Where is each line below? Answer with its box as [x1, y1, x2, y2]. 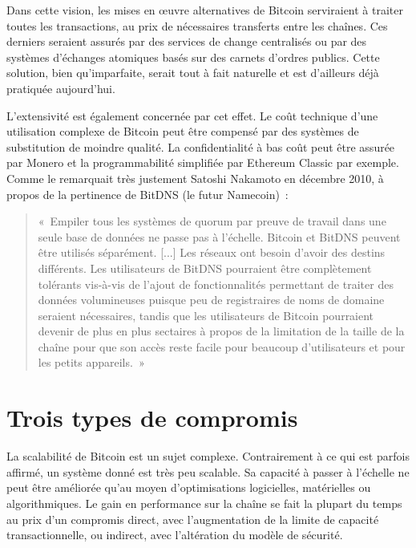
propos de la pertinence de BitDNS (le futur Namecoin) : [6, 185, 289, 202]
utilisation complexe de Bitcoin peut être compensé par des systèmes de [6, 123, 359, 140]
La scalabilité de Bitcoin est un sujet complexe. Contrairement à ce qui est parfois [6, 448, 410, 465]
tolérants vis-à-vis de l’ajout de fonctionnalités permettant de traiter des [38, 275, 394, 292]
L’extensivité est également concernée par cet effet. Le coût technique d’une [6, 107, 378, 124]
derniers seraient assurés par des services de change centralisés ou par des [6, 33, 367, 50]
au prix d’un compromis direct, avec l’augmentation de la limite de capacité [6, 510, 379, 527]
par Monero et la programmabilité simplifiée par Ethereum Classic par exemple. [6, 154, 399, 171]
